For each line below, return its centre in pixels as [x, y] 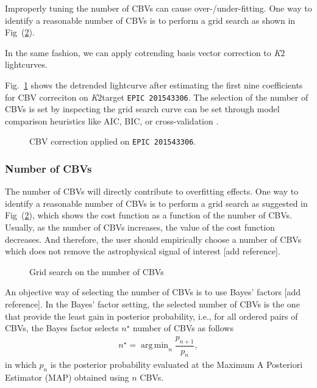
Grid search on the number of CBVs [97, 271]
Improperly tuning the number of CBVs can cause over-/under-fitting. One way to [158, 8]
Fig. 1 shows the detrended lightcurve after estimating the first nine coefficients [154, 84]
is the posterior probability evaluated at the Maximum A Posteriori [176, 365]
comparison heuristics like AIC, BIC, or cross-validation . [112, 120]
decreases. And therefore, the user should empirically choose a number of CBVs [153, 239]
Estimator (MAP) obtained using [67, 377]
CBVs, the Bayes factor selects [62, 328]
